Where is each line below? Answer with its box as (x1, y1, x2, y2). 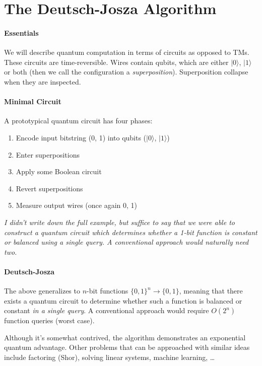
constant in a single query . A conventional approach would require (4, 305, 209, 316)
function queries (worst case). (4, 315, 95, 326)
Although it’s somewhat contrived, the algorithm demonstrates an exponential (4, 332, 246, 342)
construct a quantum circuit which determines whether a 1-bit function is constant (4, 227, 257, 237)
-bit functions (87, 285, 128, 296)
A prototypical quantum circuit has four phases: (4, 115, 153, 126)
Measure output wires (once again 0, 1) (16, 200, 137, 210)
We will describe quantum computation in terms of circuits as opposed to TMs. (4, 47, 249, 57)
